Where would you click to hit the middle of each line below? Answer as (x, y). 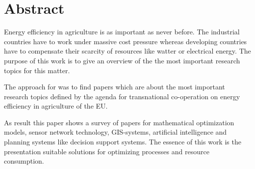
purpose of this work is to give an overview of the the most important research (122, 60)
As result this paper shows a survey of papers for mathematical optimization (119, 122)
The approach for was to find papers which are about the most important (115, 87)
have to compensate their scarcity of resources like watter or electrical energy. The (127, 51)
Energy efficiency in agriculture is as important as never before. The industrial (122, 32)
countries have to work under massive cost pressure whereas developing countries (126, 41)
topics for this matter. (37, 70)
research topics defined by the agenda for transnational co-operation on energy (122, 96)
